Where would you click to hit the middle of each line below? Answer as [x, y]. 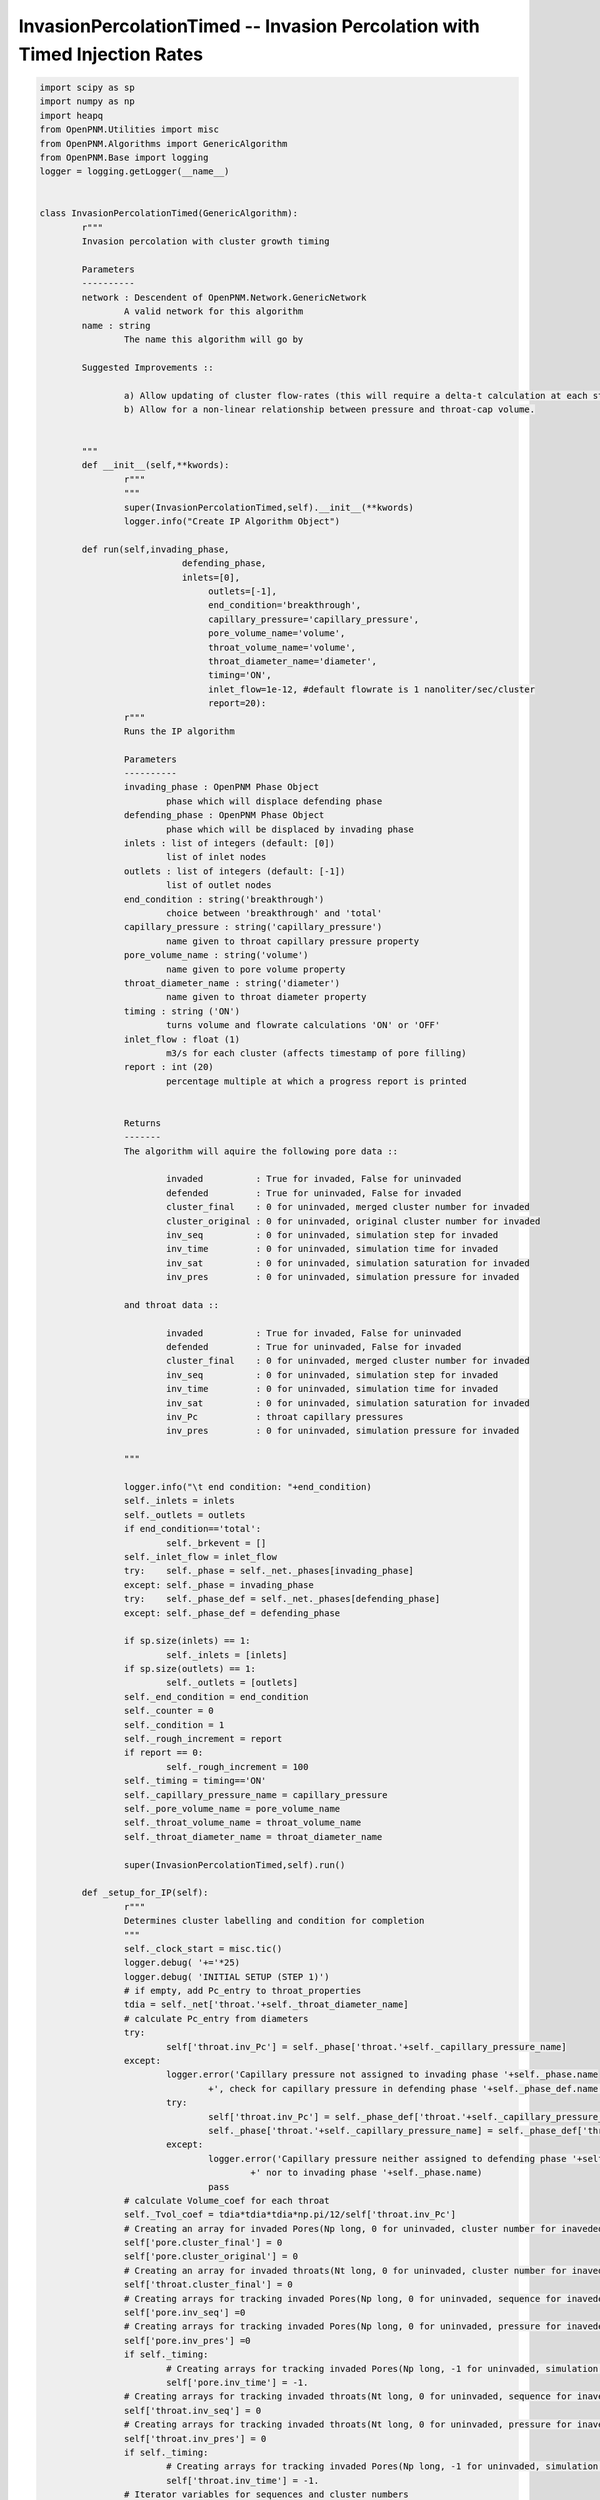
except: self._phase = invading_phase [218, 1584]
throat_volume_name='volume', [282, 647]
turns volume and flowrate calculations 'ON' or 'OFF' [303, 1025]
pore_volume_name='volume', [277, 633]
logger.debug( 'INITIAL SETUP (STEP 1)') [226, 1976]
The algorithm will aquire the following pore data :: [261, 1151]
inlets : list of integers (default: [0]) [229, 843]
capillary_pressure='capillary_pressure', [314, 619]
